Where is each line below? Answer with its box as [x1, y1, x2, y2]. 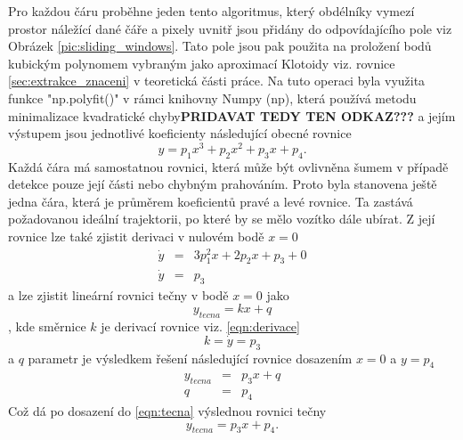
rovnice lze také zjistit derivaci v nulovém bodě [8, 227, 264, 245]
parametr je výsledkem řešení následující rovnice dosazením [28, 348, 353, 367]
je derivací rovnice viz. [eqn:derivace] [101, 316, 300, 335]
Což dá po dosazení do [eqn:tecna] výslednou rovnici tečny [8, 402, 327, 420]
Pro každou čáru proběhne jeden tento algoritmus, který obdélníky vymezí [8, 2, 415, 20]
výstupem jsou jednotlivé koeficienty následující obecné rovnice [8, 124, 352, 143]
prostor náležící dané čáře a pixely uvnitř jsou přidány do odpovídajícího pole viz [8, 19, 452, 37]
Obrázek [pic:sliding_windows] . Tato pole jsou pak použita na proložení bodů [8, 37, 432, 55]
